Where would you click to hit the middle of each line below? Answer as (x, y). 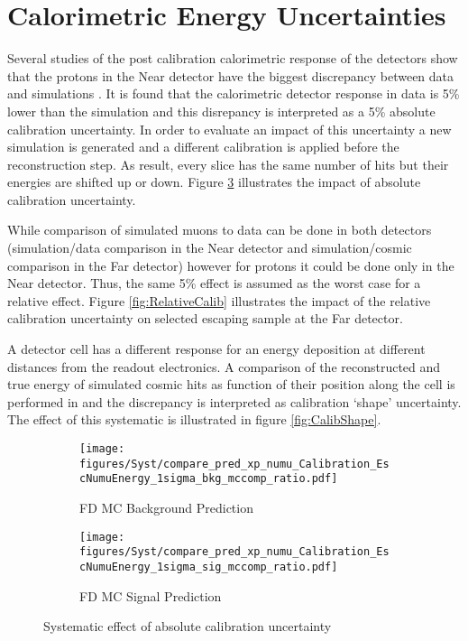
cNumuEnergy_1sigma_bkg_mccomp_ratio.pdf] (209, 479)
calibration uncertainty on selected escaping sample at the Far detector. (205, 318)
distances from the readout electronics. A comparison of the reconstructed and (224, 366)
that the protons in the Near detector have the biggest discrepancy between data (231, 75)
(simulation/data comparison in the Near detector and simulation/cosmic (210, 248)
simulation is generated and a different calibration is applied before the (203, 147)
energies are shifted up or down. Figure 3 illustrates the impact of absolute (214, 182)
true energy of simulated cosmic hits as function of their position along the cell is (231, 384)
